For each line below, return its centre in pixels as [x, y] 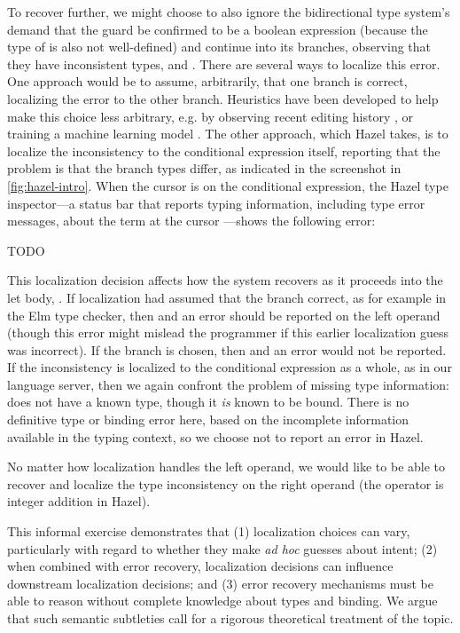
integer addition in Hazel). [79, 501]
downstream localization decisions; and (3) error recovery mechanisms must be [220, 583]
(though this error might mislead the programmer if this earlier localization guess [228, 332]
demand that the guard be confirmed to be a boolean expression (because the [218, 29]
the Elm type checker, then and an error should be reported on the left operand [224, 315]
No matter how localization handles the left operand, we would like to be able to [226, 467]
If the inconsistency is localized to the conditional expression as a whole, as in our [230, 367]
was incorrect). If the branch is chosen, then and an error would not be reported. [227, 349]
